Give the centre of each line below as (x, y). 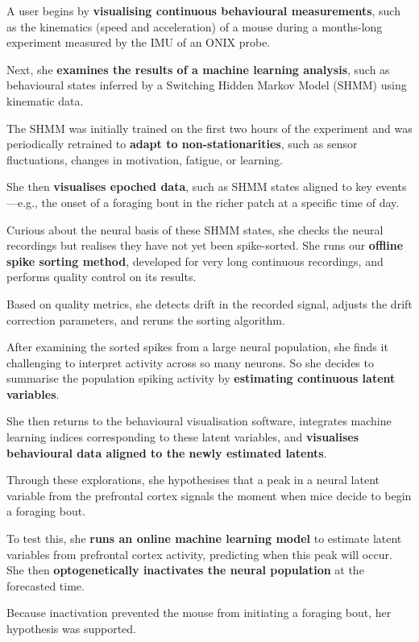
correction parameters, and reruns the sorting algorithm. (146, 319)
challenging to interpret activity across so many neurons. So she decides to (190, 362)
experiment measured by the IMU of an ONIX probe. (139, 42)
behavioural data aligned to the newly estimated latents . (167, 452)
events (391, 186)
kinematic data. (45, 100)
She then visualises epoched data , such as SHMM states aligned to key (189, 186)
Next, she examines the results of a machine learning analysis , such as (198, 69)
